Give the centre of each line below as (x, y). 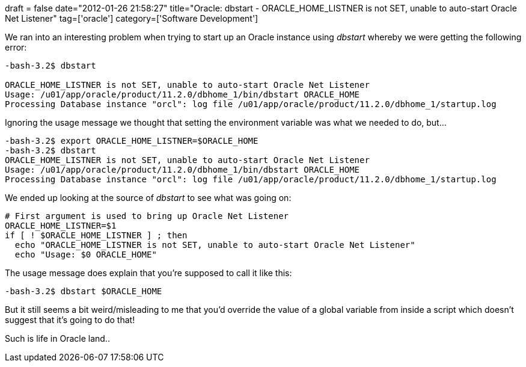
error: (16, 47)
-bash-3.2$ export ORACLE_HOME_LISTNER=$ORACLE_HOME (132, 141)
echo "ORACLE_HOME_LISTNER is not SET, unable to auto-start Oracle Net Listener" (215, 245)
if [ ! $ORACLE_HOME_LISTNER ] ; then (96, 235)
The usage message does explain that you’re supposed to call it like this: (148, 273)
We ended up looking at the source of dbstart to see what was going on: (148, 198)
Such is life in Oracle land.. (57, 338)
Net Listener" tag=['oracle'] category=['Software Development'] (132, 18)
